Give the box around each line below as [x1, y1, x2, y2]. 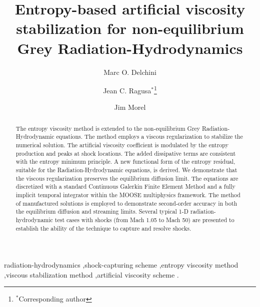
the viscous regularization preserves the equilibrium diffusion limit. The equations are [15, 174, 238, 182]
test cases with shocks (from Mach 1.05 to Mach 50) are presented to [54, 215, 234, 224]
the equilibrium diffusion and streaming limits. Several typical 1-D [15, 207, 188, 216]
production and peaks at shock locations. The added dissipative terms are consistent [15, 149, 236, 157]
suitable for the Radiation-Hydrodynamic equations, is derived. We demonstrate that [15, 166, 237, 174]
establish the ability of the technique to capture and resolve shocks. [15, 224, 191, 232]
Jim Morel [114, 102, 146, 112]
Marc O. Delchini [103, 66, 156, 77]
